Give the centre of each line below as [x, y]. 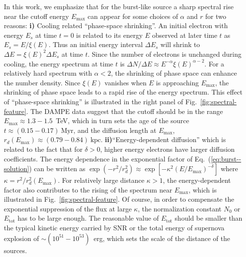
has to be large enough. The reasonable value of [88, 218]
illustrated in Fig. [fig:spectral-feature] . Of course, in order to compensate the [119, 199]
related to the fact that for [43, 149]
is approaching [177, 82]
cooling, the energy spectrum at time [59, 63]
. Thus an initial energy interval [96, 44]
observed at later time [185, 35]
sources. [15, 250]
